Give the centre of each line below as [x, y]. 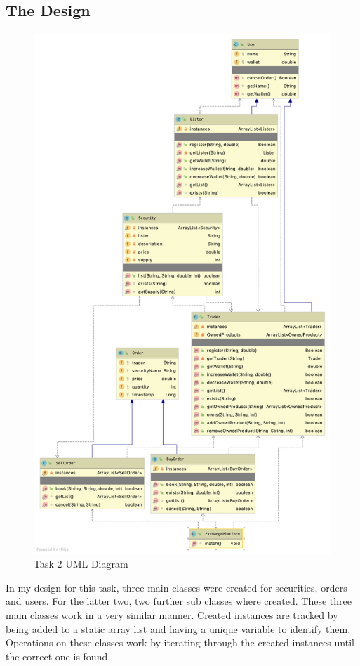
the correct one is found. [58, 656]
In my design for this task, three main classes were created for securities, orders [176, 587]
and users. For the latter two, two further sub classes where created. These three [179, 601]
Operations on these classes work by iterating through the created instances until [180, 642]
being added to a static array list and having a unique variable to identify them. [178, 628]
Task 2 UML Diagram [81, 564]
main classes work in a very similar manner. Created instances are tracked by [172, 615]
